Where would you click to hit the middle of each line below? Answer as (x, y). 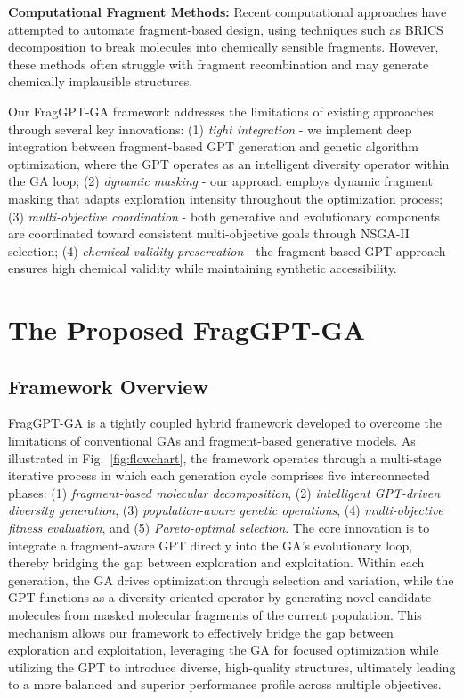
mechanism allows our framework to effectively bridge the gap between (201, 632)
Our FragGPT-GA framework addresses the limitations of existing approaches (221, 111)
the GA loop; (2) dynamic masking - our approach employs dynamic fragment (220, 181)
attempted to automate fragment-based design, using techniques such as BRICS (226, 29)
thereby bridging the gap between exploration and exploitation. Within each (216, 562)
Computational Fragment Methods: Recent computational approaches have (227, 12)
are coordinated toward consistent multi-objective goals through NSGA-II (209, 233)
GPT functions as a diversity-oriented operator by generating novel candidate (220, 597)
